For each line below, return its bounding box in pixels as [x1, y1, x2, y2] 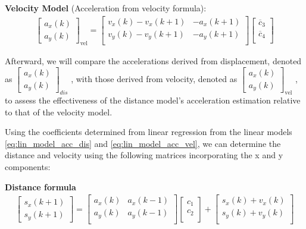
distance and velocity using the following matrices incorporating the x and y [5, 149, 283, 161]
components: [5, 161, 51, 173]
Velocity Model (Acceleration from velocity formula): [5, 2, 207, 14]
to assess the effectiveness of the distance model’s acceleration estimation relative [5, 94, 301, 106]
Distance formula [5, 180, 76, 193]
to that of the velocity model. [5, 105, 113, 118]
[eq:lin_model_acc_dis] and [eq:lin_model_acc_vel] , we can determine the [5, 137, 281, 149]
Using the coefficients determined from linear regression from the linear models [5, 126, 292, 138]
